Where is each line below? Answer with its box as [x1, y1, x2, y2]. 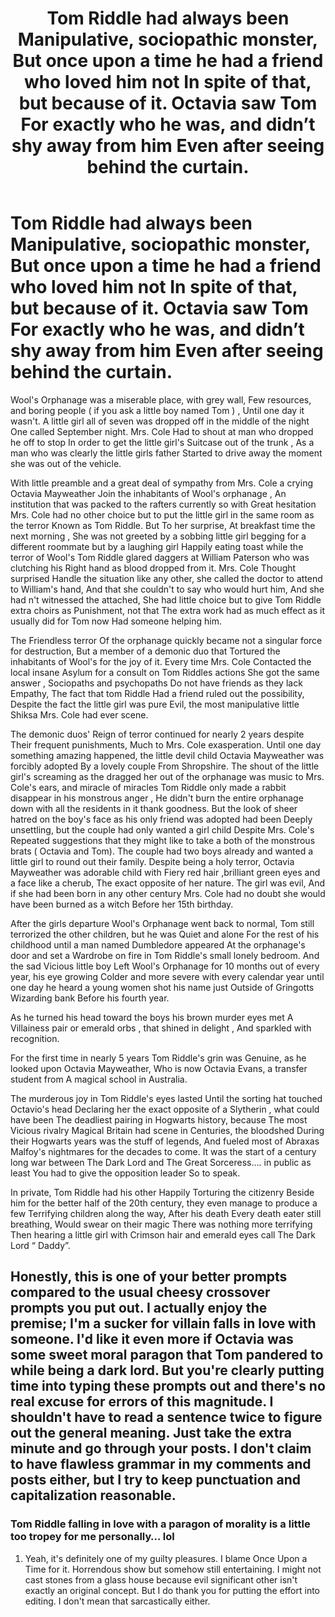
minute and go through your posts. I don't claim [10, 1440, 312, 1457]
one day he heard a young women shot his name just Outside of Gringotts [10, 981, 315, 993]
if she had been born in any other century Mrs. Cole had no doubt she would [10, 887, 326, 899]
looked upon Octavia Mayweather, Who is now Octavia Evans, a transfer [10, 1062, 308, 1074]
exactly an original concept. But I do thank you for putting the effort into [24, 1584, 321, 1596]
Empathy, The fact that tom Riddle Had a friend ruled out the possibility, [10, 687, 305, 699]
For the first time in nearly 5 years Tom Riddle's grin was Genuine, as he [10, 1052, 307, 1064]
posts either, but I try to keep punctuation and [10, 1472, 302, 1489]
